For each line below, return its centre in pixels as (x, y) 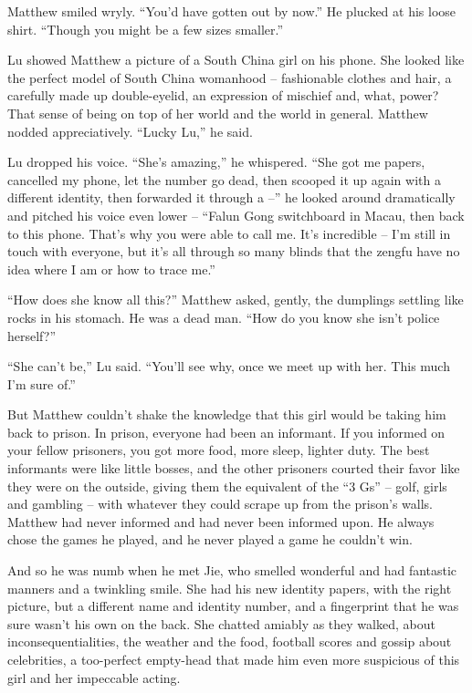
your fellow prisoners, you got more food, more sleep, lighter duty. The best (219, 450)
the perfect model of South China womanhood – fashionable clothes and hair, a (230, 77)
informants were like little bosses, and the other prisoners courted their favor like (234, 468)
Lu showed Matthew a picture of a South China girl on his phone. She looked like (236, 60)
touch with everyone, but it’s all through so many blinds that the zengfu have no (234, 251)
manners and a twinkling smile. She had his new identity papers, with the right (230, 588)
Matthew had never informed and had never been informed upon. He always (221, 521)
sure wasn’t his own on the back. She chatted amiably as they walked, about (221, 623)
